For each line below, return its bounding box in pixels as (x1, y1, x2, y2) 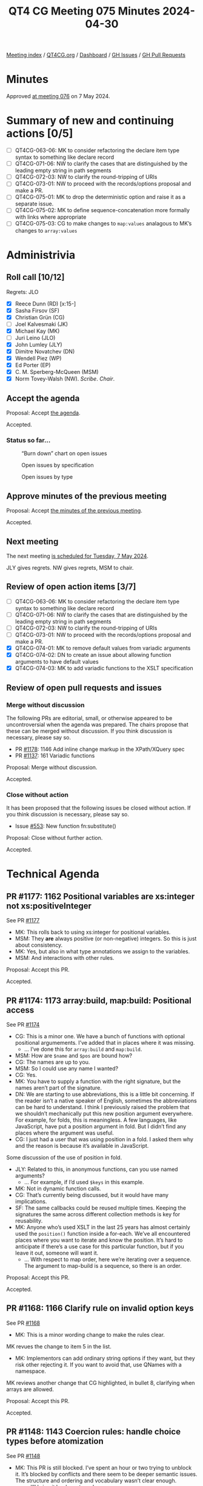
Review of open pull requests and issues (6, 682, 162, 693)
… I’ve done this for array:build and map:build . (24, 1045, 142, 1053)
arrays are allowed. (6, 1385, 55, 1393)
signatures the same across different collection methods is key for (15, 1211, 181, 1218)
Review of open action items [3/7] (6, 582, 136, 592)
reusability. (15, 1217, 43, 1225)
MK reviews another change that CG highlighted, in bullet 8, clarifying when (6, 1379, 195, 1386)
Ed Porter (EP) (15, 362, 51, 369)
